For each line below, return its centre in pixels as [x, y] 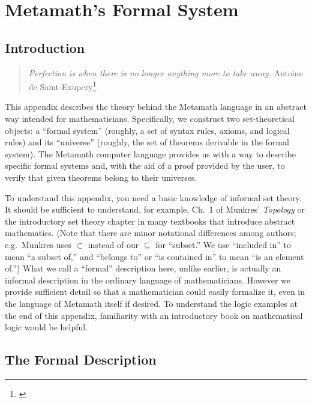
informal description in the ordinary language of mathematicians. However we [148, 280]
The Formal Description [81, 359]
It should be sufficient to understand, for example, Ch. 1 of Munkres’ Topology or [155, 209]
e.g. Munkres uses [38, 244]
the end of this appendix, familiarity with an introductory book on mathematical [154, 315]
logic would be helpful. [46, 327]
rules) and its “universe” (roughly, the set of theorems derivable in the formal [147, 142]
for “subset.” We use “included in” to [223, 244]
